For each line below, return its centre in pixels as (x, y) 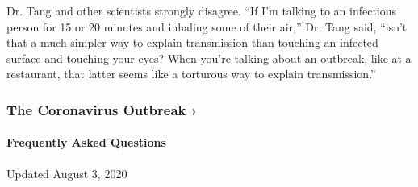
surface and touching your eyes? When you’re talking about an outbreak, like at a (209, 58)
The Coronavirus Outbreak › (102, 109)
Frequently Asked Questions (86, 142)
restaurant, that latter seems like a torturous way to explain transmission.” (191, 74)
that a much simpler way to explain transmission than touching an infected (192, 42)
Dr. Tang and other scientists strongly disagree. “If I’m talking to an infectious (202, 10)
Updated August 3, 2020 (67, 173)
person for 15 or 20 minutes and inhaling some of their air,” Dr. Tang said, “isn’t (207, 26)
